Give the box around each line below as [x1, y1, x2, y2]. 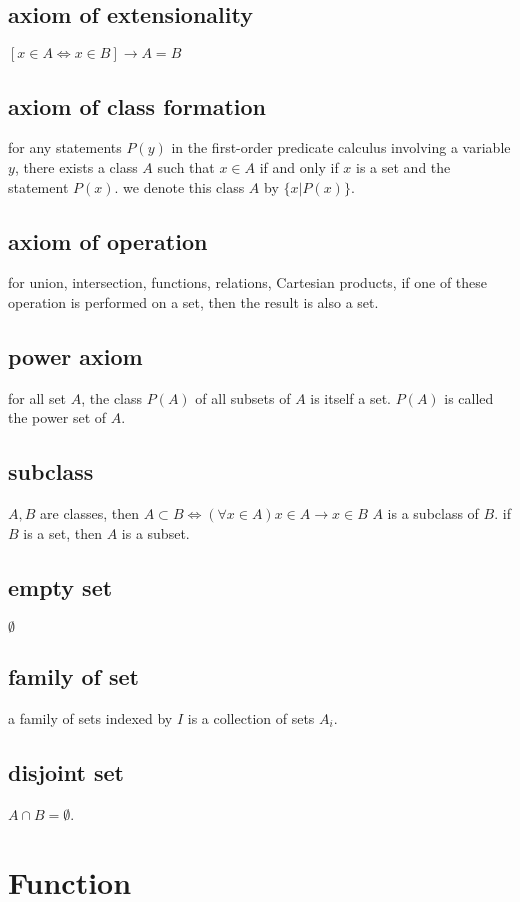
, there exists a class [14, 157, 138, 177]
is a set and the [356, 157, 451, 177]
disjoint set [8, 756, 124, 787]
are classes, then [40, 503, 140, 524]
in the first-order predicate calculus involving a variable [171, 137, 511, 158]
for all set [8, 387, 67, 408]
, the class [81, 387, 143, 408]
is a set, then [23, 522, 102, 543]
